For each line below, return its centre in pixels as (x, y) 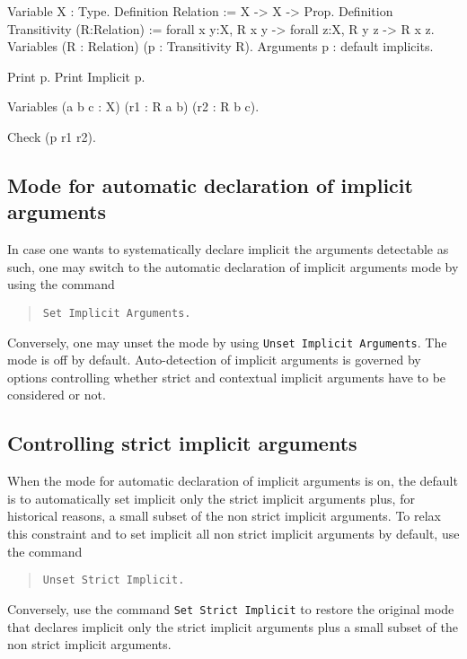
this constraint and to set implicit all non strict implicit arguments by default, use (233, 534)
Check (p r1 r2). (52, 136)
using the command (61, 284)
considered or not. (57, 395)
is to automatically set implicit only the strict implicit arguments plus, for (211, 498)
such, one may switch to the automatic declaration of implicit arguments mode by (233, 266)
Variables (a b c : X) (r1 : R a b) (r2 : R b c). (133, 106)
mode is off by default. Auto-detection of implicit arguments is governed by (214, 360)
